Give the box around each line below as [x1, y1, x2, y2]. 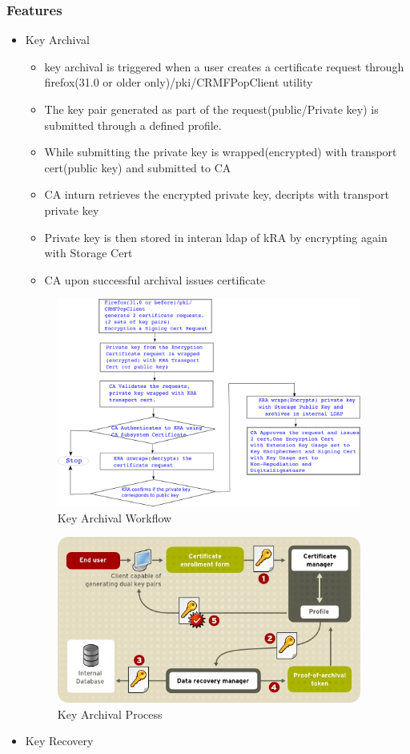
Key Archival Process [57, 705, 163, 722]
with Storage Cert [44, 244, 133, 261]
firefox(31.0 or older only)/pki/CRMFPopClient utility [44, 74, 313, 91]
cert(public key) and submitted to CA [44, 159, 231, 175]
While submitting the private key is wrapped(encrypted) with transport [44, 143, 397, 160]
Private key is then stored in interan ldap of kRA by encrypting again [44, 228, 388, 245]
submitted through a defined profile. [44, 116, 222, 133]
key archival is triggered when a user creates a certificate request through [44, 58, 404, 75]
